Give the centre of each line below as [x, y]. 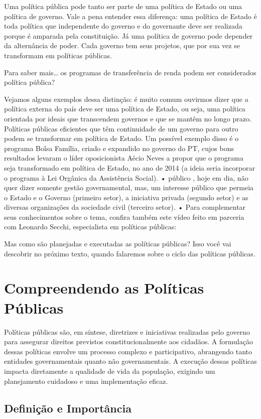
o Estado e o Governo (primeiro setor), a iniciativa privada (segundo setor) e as [126, 197]
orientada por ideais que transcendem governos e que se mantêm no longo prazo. [128, 118]
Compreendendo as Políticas [104, 288]
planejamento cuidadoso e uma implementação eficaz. [86, 381]
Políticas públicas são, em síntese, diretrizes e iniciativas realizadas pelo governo [127, 331]
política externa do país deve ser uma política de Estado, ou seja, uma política [125, 109]
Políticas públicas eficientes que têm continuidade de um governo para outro [121, 128]
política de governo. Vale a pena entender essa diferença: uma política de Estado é [130, 16]
